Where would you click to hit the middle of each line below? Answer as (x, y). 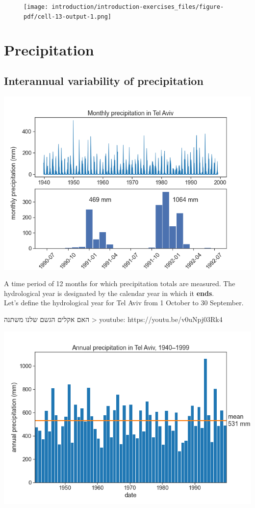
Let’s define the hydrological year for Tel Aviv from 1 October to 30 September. (124, 303)
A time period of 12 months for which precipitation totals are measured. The (120, 283)
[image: (36, 7)
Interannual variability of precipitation (104, 81)
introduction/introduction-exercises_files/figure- (138, 7)
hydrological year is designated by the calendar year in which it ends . (109, 293)
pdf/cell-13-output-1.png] (67, 16)
